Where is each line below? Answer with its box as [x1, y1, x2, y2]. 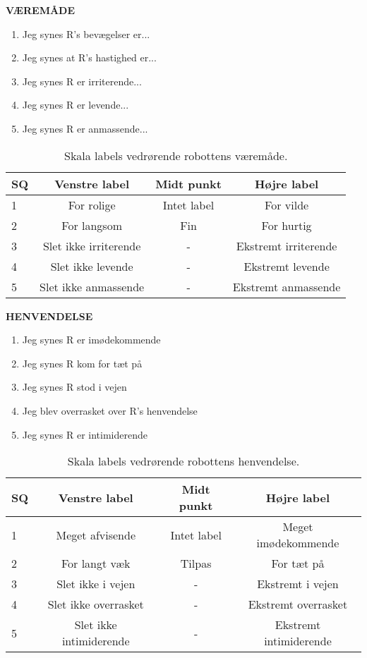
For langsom [61, 217, 122, 233]
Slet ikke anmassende [40, 278, 145, 295]
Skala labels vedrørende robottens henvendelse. [67, 453, 300, 470]
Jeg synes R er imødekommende [22, 332, 161, 347]
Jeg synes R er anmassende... [22, 121, 148, 135]
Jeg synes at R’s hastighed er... [22, 50, 157, 65]
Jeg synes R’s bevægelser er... [22, 26, 150, 41]
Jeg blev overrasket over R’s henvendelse [22, 403, 198, 418]
